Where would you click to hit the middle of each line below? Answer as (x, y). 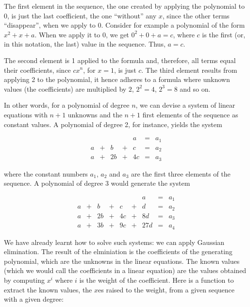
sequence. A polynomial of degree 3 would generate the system (97, 183)
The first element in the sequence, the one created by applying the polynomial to (125, 6)
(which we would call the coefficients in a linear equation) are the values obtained (125, 270)
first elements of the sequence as (190, 114)
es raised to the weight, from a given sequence (167, 289)
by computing (25, 280)
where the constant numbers (46, 173)
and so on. (195, 89)
